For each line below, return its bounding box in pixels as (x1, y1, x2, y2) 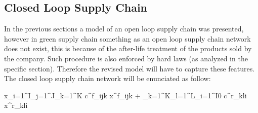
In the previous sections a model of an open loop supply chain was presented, (4, 23, 244, 34)
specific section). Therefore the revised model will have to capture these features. (4, 63, 255, 73)
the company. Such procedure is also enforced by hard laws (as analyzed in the (4, 53, 248, 63)
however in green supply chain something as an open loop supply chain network (4, 33, 251, 44)
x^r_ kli (4, 100, 28, 110)
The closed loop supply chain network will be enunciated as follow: (4, 73, 211, 84)
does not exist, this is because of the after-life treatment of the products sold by (4, 43, 252, 54)
